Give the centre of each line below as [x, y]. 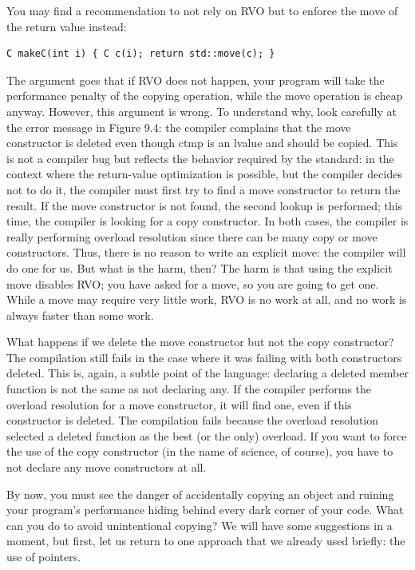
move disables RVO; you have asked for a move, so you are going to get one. [193, 283]
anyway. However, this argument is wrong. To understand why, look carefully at [202, 111]
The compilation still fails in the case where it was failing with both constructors [204, 357]
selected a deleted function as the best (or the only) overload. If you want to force [207, 435]
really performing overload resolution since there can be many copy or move [192, 236]
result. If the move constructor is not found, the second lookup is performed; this [205, 205]
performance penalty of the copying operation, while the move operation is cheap [205, 96]
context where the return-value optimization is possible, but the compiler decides [204, 174]
